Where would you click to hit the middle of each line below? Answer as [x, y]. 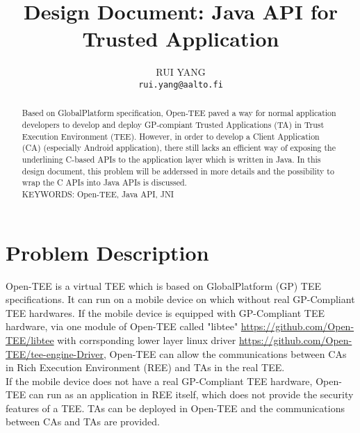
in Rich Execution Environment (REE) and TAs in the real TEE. [145, 367]
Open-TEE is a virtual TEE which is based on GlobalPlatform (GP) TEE [164, 285]
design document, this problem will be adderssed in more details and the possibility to [178, 171]
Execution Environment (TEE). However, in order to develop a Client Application [171, 136]
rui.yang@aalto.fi [181, 84]
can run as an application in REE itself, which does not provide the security [191, 394]
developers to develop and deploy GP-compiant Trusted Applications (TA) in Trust [173, 125]
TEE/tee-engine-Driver [55, 353]
